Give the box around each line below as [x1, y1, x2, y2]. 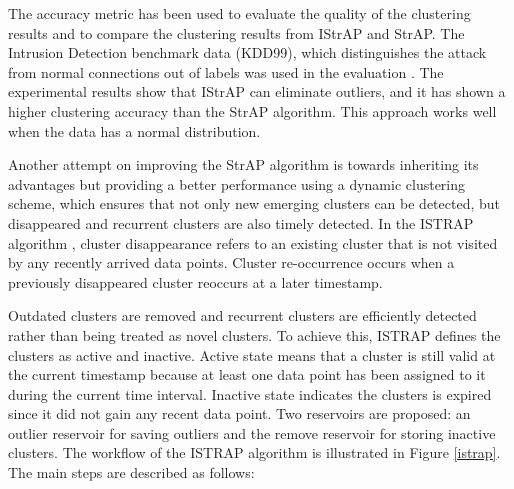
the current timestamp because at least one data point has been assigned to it [8, 364, 486, 385]
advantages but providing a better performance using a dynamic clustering [8, 173, 466, 194]
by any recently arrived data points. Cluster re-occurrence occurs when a [8, 252, 455, 273]
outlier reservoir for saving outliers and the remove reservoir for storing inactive [8, 422, 496, 443]
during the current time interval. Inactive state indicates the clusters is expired [8, 383, 492, 404]
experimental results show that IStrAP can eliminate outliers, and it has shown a [8, 81, 506, 102]
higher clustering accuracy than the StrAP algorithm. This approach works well [8, 100, 497, 121]
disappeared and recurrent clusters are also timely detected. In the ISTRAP [8, 212, 474, 233]
